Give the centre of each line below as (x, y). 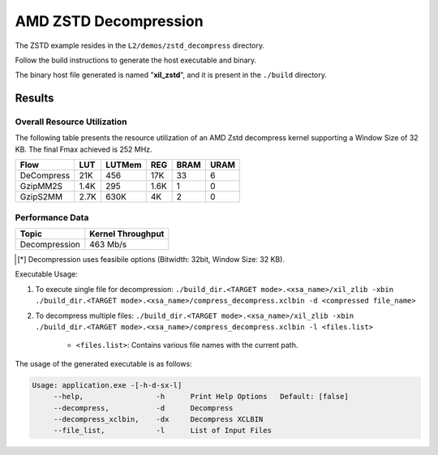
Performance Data (52, 217)
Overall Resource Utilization (71, 122)
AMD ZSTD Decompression (109, 21)
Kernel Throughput (127, 234)
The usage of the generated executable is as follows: (103, 363)
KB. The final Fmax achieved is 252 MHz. (84, 149)
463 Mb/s (108, 245)
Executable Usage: (47, 274)
